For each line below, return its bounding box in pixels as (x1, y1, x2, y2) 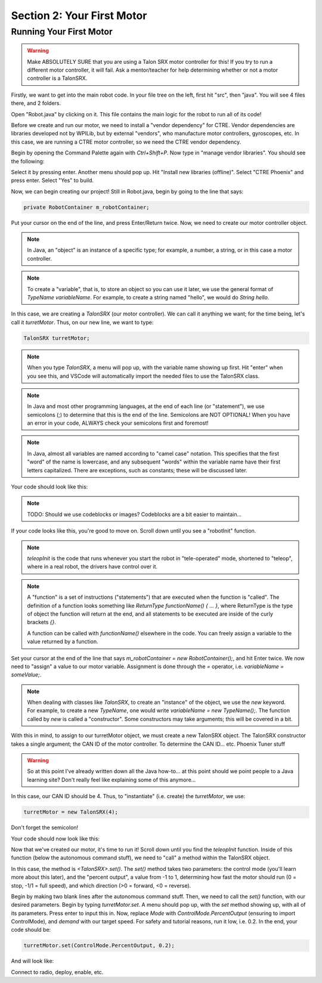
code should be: (11, 926, 51, 933)
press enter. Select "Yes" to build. (11, 177, 94, 184)
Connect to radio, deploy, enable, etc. (11, 968, 104, 975)
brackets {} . (27, 619, 57, 626)
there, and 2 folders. (11, 100, 61, 107)
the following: (11, 157, 45, 165)
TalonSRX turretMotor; (23, 335, 90, 341)
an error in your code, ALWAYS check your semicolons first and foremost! (27, 419, 209, 426)
